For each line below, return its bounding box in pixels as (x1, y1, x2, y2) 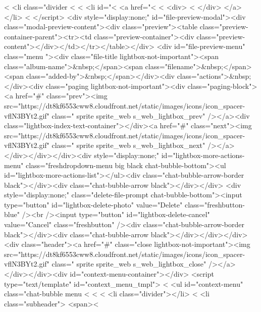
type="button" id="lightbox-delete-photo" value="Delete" (4, 199, 183, 210)
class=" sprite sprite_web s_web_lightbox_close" (51, 258, 206, 269)
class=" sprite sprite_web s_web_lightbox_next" (51, 140, 205, 150)
